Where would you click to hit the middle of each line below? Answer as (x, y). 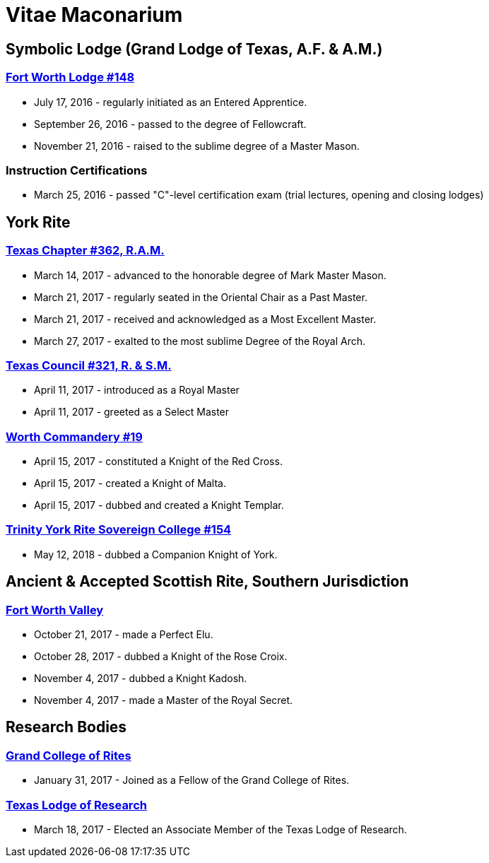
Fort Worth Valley (55, 610)
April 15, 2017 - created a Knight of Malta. (130, 483)
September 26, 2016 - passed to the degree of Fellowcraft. (170, 124)
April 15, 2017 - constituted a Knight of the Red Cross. (158, 462)
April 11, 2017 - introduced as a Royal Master (137, 390)
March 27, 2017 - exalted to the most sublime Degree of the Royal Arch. (200, 341)
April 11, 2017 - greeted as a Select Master (132, 412)
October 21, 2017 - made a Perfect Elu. (124, 634)
